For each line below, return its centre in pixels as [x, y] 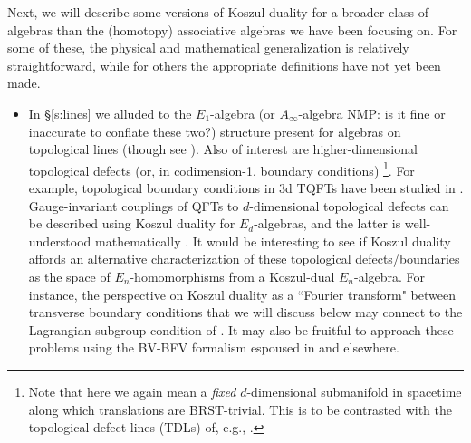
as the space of [69, 276]
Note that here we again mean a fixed [132, 391]
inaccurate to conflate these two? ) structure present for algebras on [215, 131]
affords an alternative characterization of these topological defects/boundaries [244, 259]
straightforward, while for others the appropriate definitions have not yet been [224, 65]
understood [60, 241]
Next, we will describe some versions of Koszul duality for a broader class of [218, 12]
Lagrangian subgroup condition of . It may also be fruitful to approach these [241, 329]
